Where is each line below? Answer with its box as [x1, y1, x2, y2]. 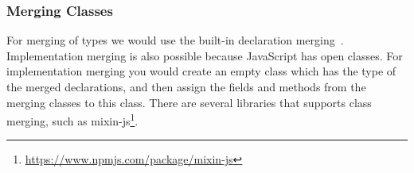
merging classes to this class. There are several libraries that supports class [6, 94, 372, 110]
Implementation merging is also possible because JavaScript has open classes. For [6, 47, 403, 63]
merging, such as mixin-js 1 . [6, 110, 139, 129]
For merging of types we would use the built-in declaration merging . [6, 32, 344, 48]
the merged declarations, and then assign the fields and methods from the [6, 79, 366, 94]
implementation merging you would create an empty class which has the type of [6, 63, 396, 79]
